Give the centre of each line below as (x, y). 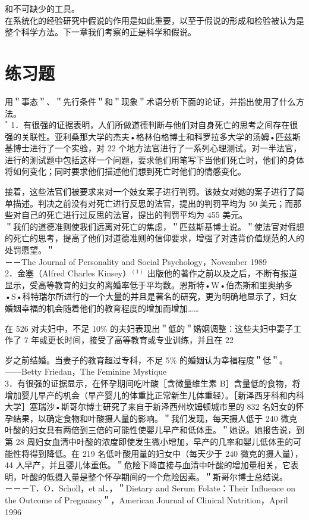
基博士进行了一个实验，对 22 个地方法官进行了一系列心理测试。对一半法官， (153, 148)
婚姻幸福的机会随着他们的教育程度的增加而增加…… (102, 308)
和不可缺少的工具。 (42, 8)
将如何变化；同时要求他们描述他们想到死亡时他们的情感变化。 (125, 171)
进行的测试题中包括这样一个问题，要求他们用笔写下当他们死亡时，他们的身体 (154, 159)
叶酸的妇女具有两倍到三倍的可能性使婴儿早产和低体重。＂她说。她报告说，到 (154, 430)
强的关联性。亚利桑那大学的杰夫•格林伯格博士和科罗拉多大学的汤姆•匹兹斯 (153, 136)
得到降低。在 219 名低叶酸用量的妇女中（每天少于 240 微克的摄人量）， (166, 453)
